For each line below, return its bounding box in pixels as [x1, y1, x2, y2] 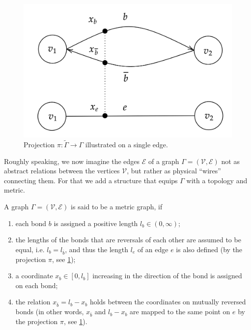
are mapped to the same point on [130, 306, 230, 317]
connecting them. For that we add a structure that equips [4, 175, 178, 185]
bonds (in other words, [15, 306, 84, 317]
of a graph [148, 156, 179, 166]
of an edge [137, 244, 168, 254]
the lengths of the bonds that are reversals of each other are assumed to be [15, 234, 241, 245]
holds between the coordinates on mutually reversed [89, 297, 246, 307]
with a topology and [186, 175, 248, 185]
